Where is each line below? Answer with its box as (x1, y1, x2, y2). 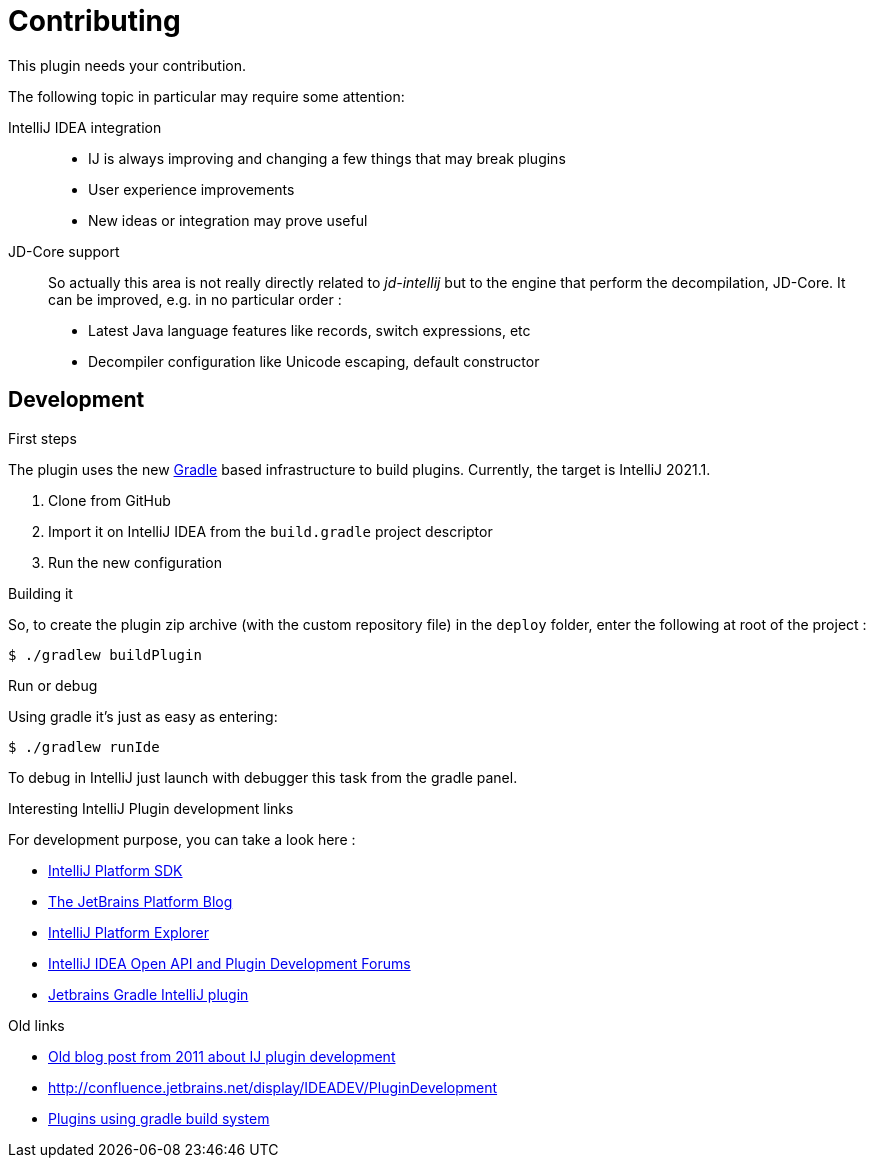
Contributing (8, 4, 181, 38)
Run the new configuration (48, 553, 222, 571)
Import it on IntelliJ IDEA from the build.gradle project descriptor (48, 522, 493, 540)
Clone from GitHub (48, 491, 171, 509)
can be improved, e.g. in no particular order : (48, 290, 342, 308)
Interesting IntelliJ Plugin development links (8, 799, 294, 817)
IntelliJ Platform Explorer (48, 923, 209, 941)
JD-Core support (8, 242, 120, 260)
